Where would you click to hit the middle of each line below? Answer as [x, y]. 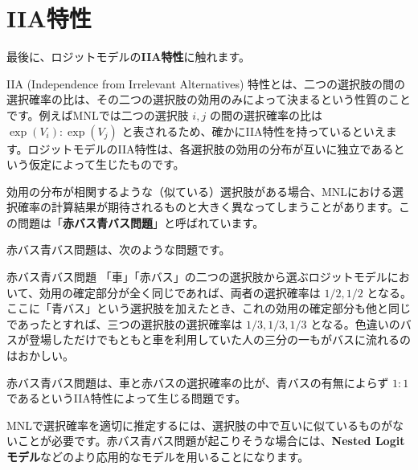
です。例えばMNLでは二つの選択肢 [98, 114]
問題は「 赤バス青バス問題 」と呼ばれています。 [141, 222]
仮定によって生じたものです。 [107, 164]
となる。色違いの [355, 323]
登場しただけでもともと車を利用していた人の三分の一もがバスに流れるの [220, 339]
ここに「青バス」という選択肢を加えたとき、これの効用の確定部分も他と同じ [209, 308]
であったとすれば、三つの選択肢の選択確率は [125, 323]
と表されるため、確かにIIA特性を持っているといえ [254, 131]
